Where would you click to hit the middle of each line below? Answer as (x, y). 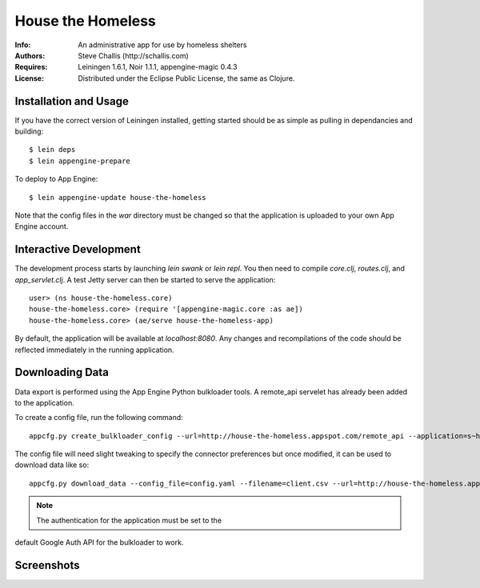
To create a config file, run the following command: (99, 418)
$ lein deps (52, 150)
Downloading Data (62, 372)
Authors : (30, 55)
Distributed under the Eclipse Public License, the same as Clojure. (186, 78)
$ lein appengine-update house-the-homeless (118, 197)
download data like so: (52, 465)
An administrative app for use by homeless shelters (162, 45)
